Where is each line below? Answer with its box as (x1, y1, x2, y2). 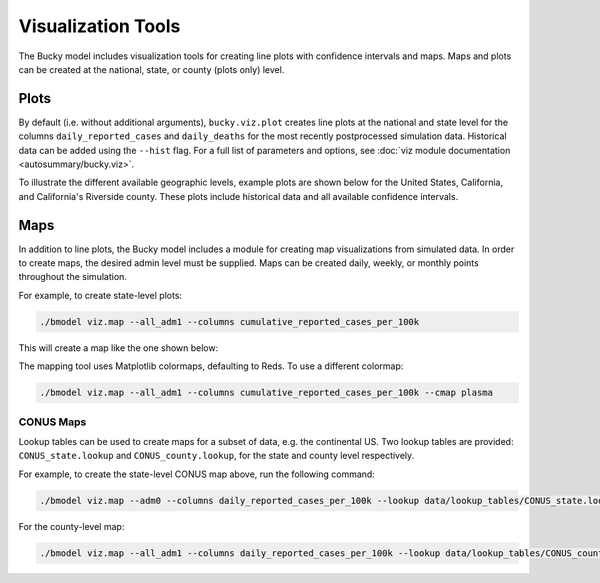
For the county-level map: (18, 520, 125, 532)
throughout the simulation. (18, 271, 127, 283)
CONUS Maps (18, 415, 87, 429)
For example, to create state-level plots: (18, 289, 183, 301)
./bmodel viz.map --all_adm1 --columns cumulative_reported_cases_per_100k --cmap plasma (39, 387, 494, 399)
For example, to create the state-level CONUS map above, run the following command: (18, 468, 375, 480)
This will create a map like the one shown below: (18, 341, 219, 354)
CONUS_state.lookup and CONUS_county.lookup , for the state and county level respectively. (18, 450, 415, 462)
